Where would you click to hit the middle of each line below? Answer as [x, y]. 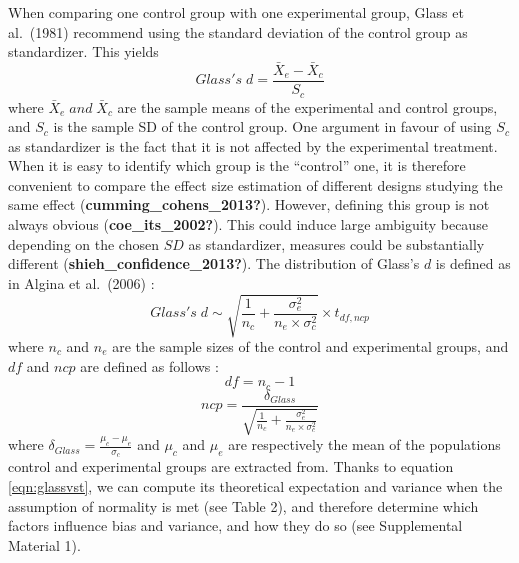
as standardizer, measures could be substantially [336, 243]
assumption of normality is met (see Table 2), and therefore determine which [243, 505]
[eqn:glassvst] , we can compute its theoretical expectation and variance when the [255, 485]
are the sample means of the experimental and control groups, [307, 106]
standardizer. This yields [83, 51]
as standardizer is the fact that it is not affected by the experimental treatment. [253, 145]
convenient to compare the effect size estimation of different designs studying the [255, 184]
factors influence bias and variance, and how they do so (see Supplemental [235, 525]
